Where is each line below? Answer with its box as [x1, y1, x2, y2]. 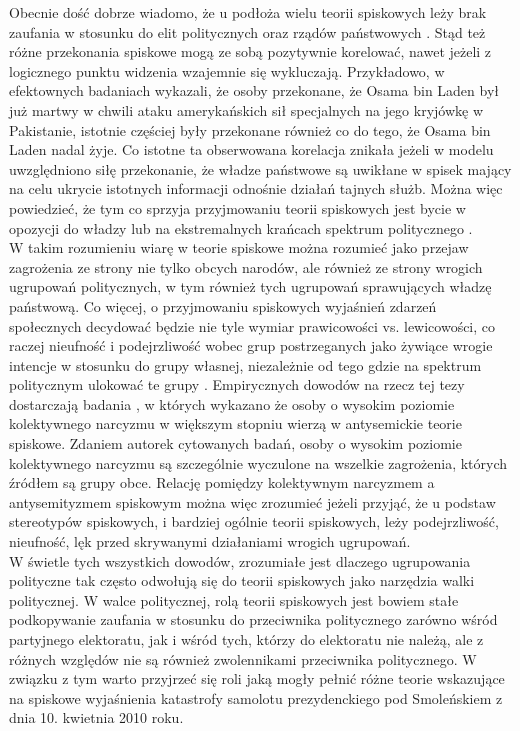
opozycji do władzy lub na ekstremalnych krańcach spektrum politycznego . [9, 217, 473, 238]
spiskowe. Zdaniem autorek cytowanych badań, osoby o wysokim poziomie [9, 433, 462, 454]
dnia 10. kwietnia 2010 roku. [9, 707, 184, 728]
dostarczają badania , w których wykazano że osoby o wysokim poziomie [9, 393, 455, 414]
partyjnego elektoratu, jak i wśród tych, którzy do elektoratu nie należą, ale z [9, 629, 484, 649]
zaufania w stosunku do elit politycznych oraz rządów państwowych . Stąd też [9, 21, 486, 42]
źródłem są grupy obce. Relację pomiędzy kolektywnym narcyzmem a [9, 472, 435, 493]
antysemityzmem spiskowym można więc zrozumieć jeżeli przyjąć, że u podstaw [9, 491, 496, 512]
